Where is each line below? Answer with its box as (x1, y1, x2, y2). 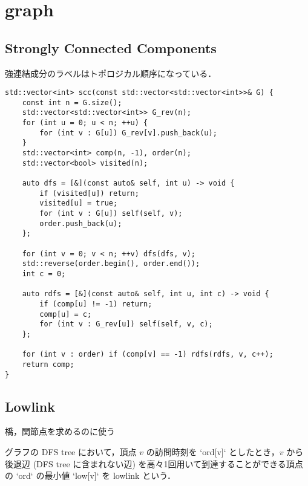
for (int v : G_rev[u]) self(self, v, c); (39, 320, 213, 329)
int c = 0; (22, 269, 66, 278)
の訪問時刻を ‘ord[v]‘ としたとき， (146, 445, 280, 458)
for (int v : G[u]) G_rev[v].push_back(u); (39, 128, 217, 137)
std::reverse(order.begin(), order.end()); (22, 259, 200, 268)
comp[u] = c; (39, 309, 92, 319)
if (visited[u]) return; (39, 189, 139, 198)
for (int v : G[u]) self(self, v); (39, 209, 183, 218)
